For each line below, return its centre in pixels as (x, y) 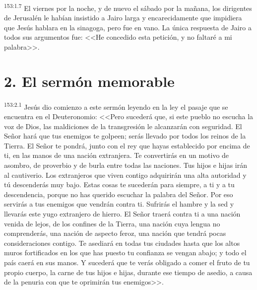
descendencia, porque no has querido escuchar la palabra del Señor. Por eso (119, 194)
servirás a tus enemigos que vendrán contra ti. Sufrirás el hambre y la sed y (119, 204)
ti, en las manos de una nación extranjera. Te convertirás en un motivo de (117, 155)
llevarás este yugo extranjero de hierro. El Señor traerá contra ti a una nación (122, 213)
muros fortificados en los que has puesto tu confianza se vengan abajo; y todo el (125, 253)
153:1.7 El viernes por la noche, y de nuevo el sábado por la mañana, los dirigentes (128, 7)
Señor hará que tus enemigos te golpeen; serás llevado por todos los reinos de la (125, 136)
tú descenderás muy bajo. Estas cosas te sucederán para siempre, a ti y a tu (119, 184)
